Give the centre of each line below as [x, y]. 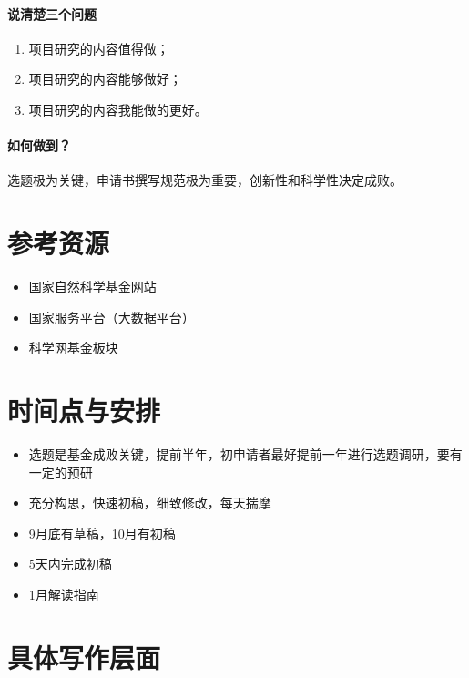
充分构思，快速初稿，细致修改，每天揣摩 [150, 503]
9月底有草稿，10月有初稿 [102, 533]
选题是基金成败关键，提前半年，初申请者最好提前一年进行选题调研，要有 [245, 454]
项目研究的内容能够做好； [105, 79]
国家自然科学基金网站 [92, 287]
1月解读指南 [64, 594]
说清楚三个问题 [52, 13]
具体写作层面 [84, 657]
